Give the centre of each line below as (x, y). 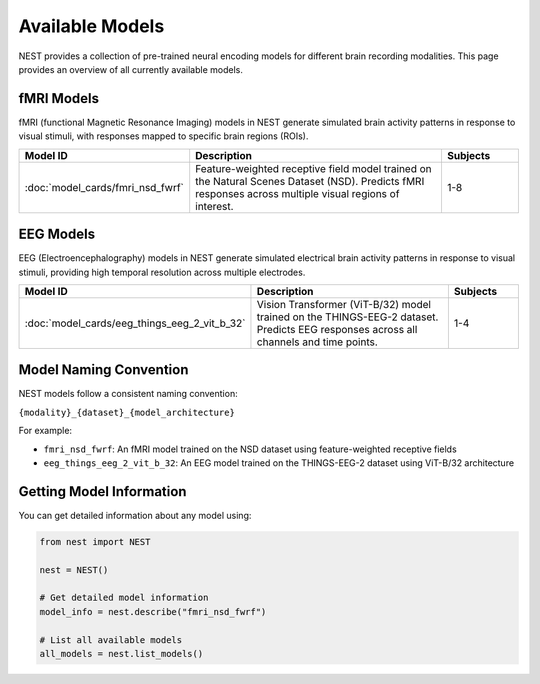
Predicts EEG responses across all (337, 329)
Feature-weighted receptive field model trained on (313, 168)
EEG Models (56, 234)
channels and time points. (317, 342)
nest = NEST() (74, 569)
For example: (45, 431)
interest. (214, 206)
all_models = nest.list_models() (121, 654)
